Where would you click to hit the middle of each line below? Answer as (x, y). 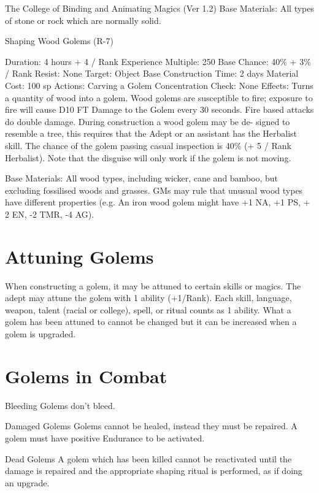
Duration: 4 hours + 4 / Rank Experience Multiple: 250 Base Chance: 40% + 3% (158, 61)
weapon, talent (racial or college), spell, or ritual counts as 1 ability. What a (148, 309)
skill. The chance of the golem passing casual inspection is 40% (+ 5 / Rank (148, 145)
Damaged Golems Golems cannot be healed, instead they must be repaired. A (151, 426)
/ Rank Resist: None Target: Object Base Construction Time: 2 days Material (152, 73)
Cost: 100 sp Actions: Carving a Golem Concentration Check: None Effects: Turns (159, 85)
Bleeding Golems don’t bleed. (60, 405)
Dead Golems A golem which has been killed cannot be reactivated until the (148, 458)
